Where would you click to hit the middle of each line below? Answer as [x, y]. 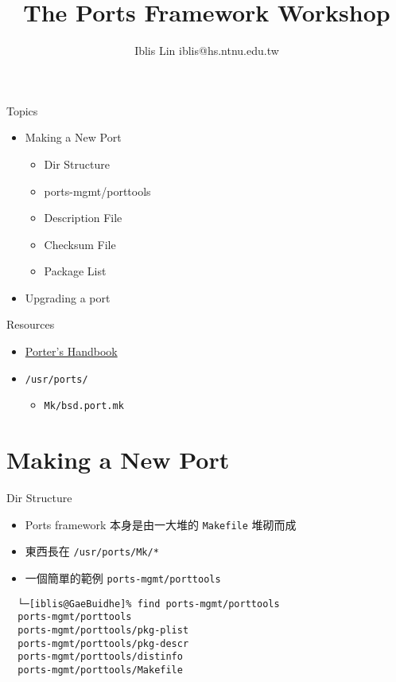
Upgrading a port [68, 297]
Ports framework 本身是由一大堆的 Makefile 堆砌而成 [161, 524]
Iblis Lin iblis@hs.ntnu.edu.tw [207, 51]
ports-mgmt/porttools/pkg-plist [103, 630]
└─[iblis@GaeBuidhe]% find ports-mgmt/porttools [149, 604]
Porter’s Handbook [71, 351]
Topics [22, 110]
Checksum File [80, 244]
